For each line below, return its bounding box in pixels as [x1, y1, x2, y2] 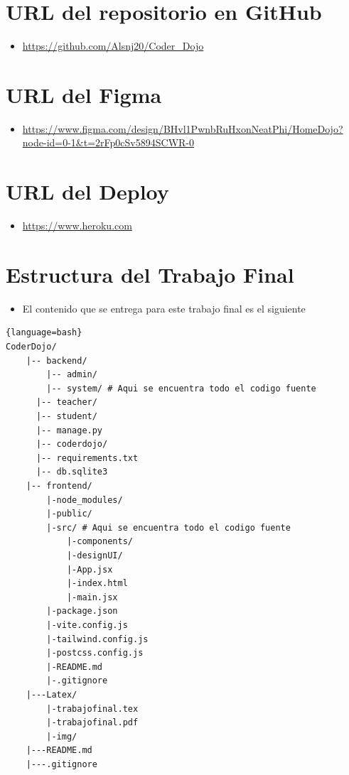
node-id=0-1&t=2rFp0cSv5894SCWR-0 [22, 135, 194, 150]
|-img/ [46, 731, 77, 742]
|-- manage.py [36, 425, 103, 435]
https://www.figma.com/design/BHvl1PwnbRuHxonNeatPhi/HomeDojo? [22, 121, 343, 136]
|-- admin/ [46, 369, 97, 380]
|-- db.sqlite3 [36, 467, 108, 477]
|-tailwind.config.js [46, 634, 149, 644]
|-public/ [46, 509, 92, 519]
